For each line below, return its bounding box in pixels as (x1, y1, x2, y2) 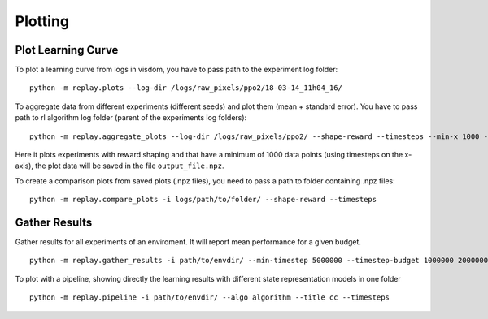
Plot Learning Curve (15, 43, 119, 57)
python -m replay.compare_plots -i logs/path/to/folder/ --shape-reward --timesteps (29, 195, 377, 205)
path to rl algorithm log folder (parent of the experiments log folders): (15, 113, 247, 123)
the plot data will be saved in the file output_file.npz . (35, 161, 224, 170)
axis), (15, 161, 34, 170)
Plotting (15, 12, 69, 30)
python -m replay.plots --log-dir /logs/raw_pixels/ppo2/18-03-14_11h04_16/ (29, 84, 343, 93)
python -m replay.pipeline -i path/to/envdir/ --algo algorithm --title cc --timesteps (29, 293, 390, 302)
